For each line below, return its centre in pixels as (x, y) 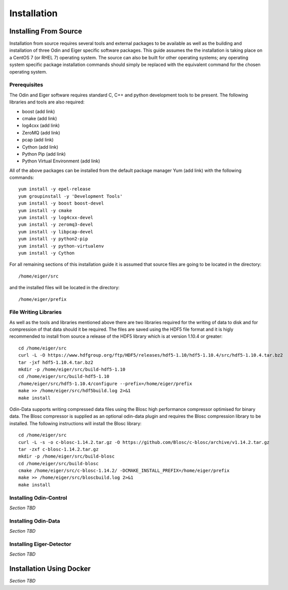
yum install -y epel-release (55, 189)
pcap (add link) (38, 140)
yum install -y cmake (45, 210)
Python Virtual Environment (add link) (61, 161)
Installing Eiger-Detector (40, 544)
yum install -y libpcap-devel (56, 232)
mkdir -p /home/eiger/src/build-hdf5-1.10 (72, 370)
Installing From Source (46, 31)
